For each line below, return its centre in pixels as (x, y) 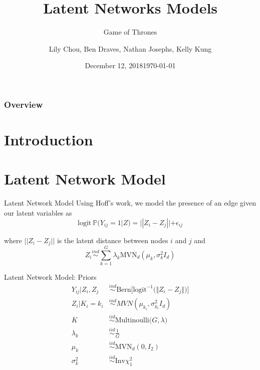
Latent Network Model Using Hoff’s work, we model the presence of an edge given (130, 203)
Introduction (49, 140)
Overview (24, 104)
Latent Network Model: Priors (50, 277)
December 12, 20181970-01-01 (130, 65)
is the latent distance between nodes (112, 240)
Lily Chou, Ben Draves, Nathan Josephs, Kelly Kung (130, 48)
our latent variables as (38, 212)
